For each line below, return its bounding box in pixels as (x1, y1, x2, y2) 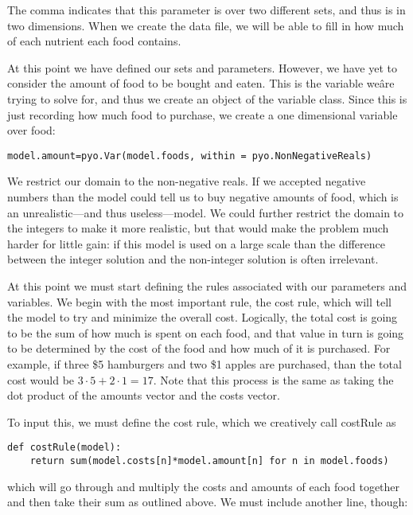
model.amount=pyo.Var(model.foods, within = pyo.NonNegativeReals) (7, 150, 372, 162)
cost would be (7, 371, 75, 388)
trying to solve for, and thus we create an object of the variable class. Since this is (7, 90, 407, 107)
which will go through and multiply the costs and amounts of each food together (7, 478, 400, 494)
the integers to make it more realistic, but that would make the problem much (7, 220, 389, 236)
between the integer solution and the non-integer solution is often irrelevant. (7, 251, 379, 267)
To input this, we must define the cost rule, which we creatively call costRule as (7, 413, 396, 430)
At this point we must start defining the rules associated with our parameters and (7, 277, 407, 294)
